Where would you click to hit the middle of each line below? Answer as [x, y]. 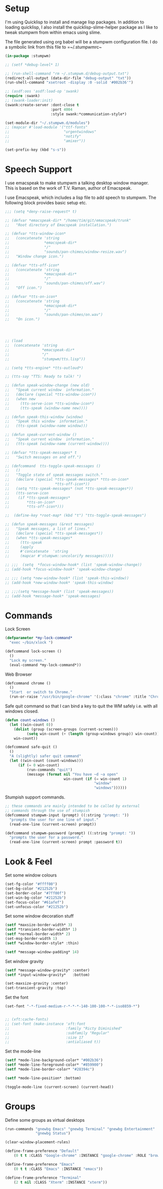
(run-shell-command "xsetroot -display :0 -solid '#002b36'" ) [69, 83]
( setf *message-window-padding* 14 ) [42, 952]
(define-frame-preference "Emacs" [40, 1164]
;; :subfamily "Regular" [57, 1033]
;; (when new [20, 399]
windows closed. [22, 711]
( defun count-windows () [30, 720]
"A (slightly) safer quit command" [45, 756]
